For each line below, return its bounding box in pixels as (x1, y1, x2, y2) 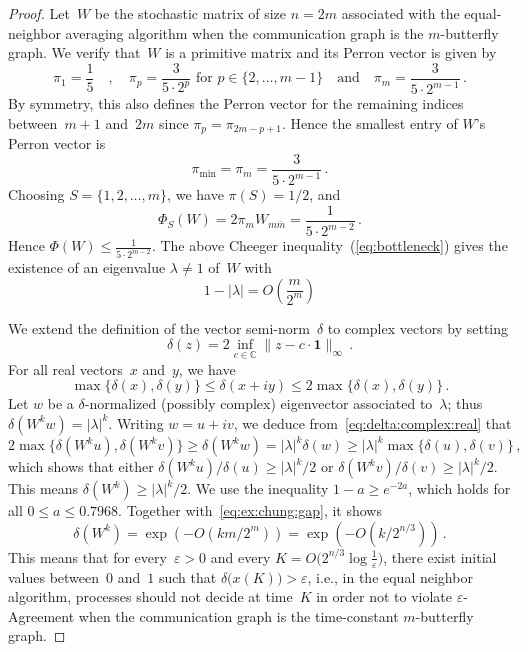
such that (158, 566, 217, 587)
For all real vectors (8, 358, 123, 379)
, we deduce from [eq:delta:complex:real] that (233, 412, 512, 433)
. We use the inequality (187, 478, 329, 499)
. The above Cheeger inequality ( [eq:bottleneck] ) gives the (151, 235, 508, 256)
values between (8, 566, 100, 587)
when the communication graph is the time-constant (78, 605, 399, 626)
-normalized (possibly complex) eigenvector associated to (84, 393, 433, 414)
